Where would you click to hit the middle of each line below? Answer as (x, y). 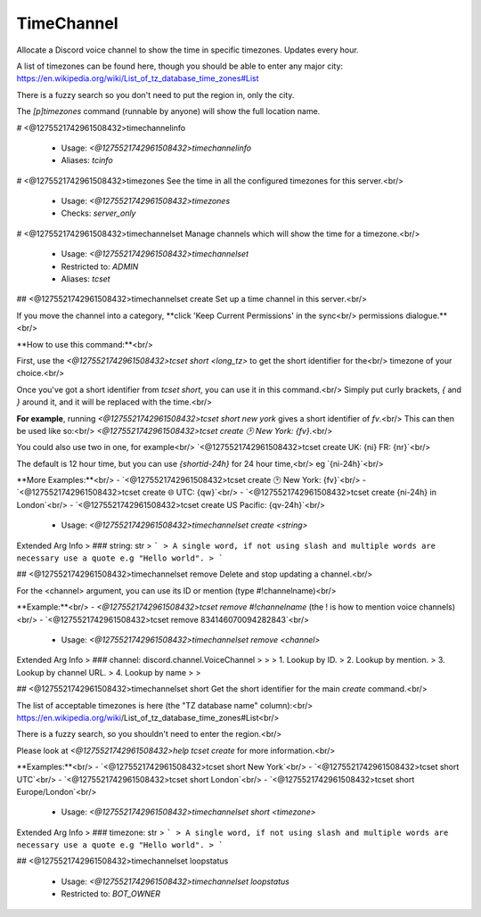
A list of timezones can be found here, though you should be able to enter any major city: (179, 66)
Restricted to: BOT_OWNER (110, 894)
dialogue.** (427, 315)
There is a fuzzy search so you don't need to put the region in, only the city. (155, 94)
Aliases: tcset (86, 279)
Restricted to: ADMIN (100, 266)
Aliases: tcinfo (87, 160)
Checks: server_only (98, 213)
